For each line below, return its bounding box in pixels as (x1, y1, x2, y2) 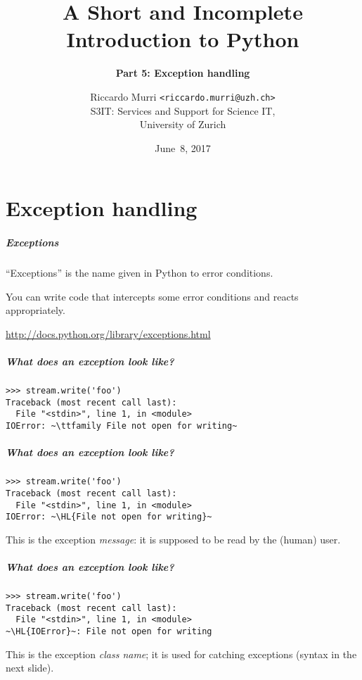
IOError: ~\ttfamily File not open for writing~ (6, 421, 238, 431)
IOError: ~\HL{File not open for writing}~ (6, 512, 212, 522)
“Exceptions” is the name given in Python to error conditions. (6, 265, 273, 280)
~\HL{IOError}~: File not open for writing (6, 626, 212, 636)
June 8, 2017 (155, 140, 211, 155)
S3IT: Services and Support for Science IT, (90, 103, 276, 118)
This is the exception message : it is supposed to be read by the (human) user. (6, 531, 341, 546)
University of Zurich (139, 117, 226, 132)
